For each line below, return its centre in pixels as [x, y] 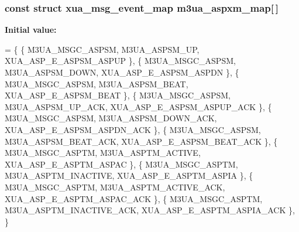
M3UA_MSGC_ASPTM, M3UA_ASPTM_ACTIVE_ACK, [115, 187]
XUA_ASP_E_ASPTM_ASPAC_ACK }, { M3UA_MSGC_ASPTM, [134, 198]
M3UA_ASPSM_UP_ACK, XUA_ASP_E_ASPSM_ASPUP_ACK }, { [138, 106]
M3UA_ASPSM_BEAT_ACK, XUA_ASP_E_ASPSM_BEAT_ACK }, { [141, 141]
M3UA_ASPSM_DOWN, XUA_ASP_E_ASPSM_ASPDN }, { [122, 72]
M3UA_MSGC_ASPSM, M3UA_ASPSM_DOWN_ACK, [111, 118]
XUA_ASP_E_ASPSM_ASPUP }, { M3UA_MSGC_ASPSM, [120, 61]
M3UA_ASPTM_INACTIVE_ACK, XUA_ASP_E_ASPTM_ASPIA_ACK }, [150, 210]
